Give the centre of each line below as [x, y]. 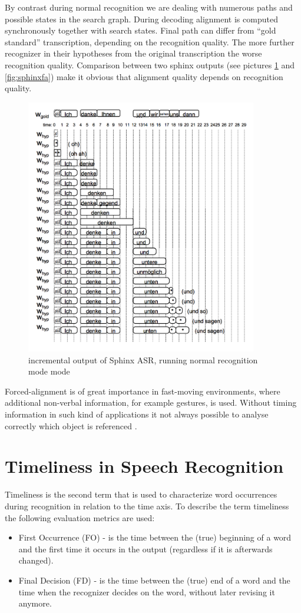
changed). [36, 560]
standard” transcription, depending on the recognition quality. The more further [150, 42]
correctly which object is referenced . [71, 425]
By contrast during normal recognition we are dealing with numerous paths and [149, 7]
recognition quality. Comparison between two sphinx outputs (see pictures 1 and [150, 64]
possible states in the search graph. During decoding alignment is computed [141, 19]
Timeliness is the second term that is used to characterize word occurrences [141, 494]
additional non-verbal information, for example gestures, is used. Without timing [151, 402]
